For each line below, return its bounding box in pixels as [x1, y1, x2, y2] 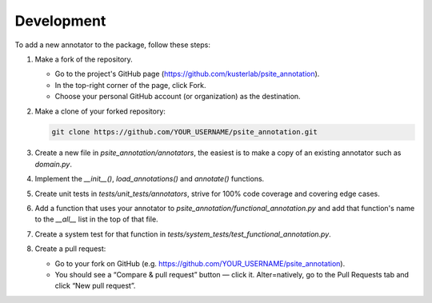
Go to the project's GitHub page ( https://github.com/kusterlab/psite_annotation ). [54, 69, 320, 79]
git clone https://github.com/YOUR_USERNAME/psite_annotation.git [51, 128, 318, 137]
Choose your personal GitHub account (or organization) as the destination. [54, 92, 301, 102]
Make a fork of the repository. [34, 54, 134, 64]
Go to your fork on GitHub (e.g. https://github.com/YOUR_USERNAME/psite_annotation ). [54, 258, 346, 268]
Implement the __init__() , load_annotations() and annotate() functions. [34, 174, 265, 184]
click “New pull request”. [54, 281, 136, 291]
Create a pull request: [34, 244, 106, 253]
